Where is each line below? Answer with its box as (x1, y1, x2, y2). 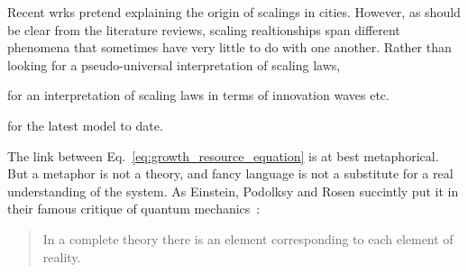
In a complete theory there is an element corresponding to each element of (42, 229, 454, 248)
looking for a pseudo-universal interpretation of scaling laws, (7, 55, 341, 74)
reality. (42, 247, 81, 266)
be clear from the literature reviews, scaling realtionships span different (7, 20, 400, 39)
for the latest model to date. (7, 115, 163, 134)
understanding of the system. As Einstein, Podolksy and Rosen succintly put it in (7, 181, 459, 200)
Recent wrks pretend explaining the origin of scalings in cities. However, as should (7, 3, 461, 21)
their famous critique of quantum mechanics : (7, 199, 261, 218)
